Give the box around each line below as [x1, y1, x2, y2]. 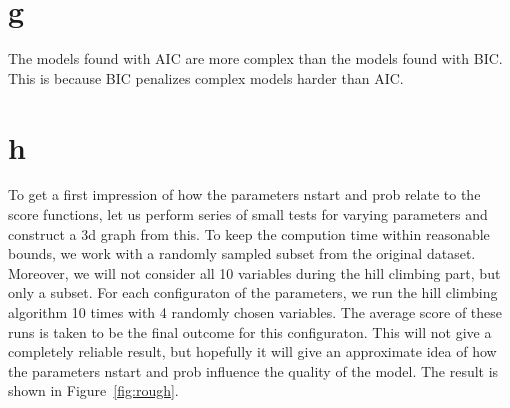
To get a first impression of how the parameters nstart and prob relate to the [8, 184, 481, 205]
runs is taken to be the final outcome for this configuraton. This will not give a [8, 321, 492, 342]
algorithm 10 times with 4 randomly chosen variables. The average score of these [8, 302, 503, 322]
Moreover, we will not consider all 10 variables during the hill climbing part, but [8, 262, 501, 283]
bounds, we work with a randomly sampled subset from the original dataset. [8, 243, 476, 264]
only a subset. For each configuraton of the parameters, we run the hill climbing [8, 282, 498, 303]
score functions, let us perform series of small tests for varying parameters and [8, 204, 488, 225]
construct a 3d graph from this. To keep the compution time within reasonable [8, 223, 490, 244]
